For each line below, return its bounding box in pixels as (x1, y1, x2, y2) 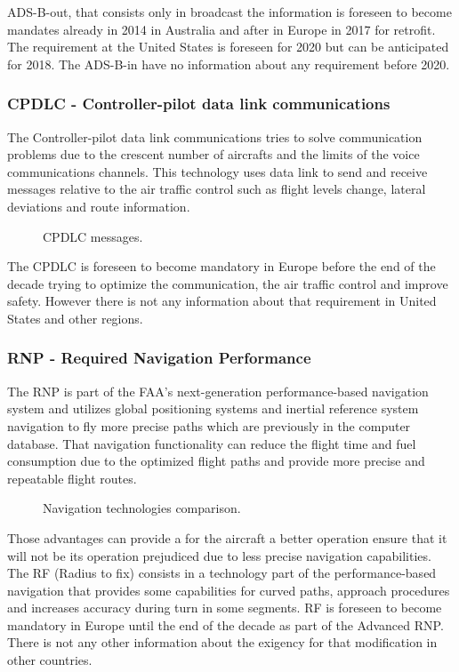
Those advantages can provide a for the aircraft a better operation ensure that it (7, 528, 447, 547)
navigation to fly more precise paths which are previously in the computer (7, 416, 411, 435)
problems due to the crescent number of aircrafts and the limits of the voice (7, 145, 420, 164)
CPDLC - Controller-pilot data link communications (7, 92, 391, 115)
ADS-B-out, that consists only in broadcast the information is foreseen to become (7, 3, 452, 20)
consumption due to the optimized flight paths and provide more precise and (7, 452, 425, 470)
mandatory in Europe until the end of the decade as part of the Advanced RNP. (7, 615, 444, 634)
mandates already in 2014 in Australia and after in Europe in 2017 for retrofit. (7, 20, 436, 38)
